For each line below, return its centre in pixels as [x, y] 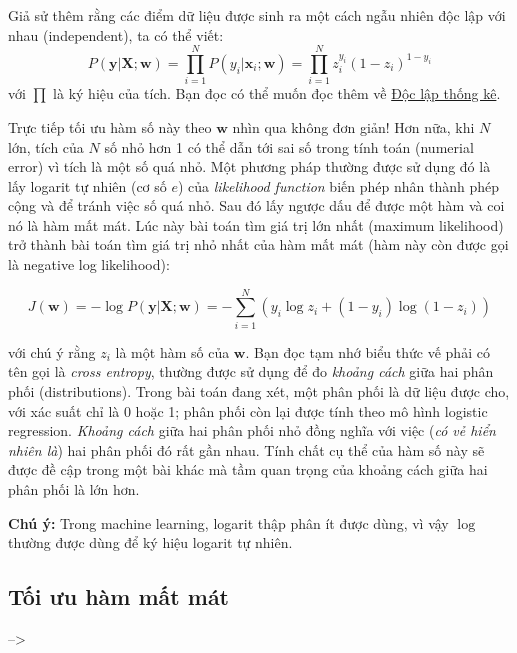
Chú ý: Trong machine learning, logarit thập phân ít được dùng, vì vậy [228, 522]
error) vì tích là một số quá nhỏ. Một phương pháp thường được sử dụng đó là [249, 166]
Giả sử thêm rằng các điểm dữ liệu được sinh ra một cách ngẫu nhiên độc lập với [257, 15]
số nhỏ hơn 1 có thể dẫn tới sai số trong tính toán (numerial [289, 146]
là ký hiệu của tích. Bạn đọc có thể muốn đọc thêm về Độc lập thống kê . [277, 93]
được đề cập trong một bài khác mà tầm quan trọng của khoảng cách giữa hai [248, 469]
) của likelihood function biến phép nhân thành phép [338, 185]
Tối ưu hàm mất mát [119, 596]
